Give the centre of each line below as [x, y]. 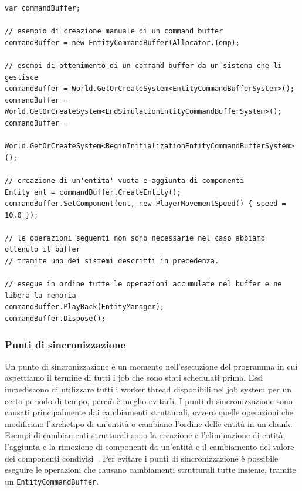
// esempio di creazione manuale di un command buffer [114, 31]
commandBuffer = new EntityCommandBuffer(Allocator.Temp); [122, 43]
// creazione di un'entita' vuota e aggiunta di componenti [125, 180]
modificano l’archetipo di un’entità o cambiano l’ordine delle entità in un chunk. [149, 423]
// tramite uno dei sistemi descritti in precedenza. [112, 261]
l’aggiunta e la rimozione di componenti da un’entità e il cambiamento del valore [150, 446]
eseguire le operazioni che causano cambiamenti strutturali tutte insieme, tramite [150, 470]
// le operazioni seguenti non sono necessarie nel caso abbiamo [135, 238]
